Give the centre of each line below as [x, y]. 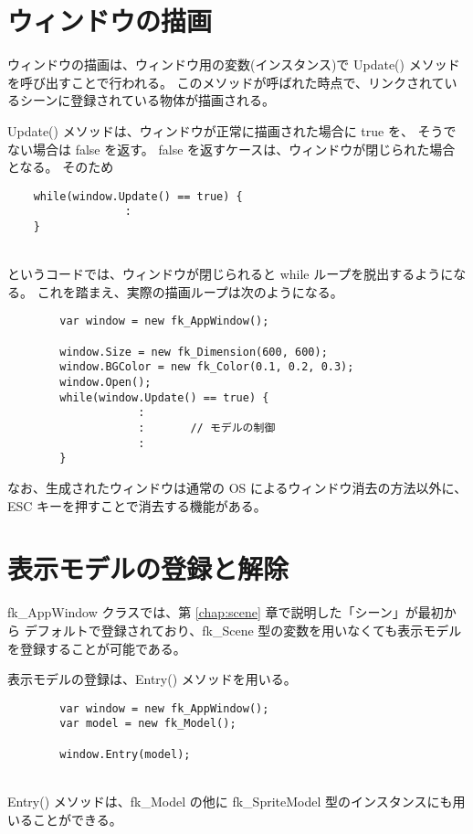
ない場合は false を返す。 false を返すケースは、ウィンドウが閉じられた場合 [231, 149]
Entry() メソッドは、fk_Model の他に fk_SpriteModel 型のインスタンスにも [230, 801]
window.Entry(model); [125, 754]
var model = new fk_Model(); [148, 724]
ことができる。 [77, 819]
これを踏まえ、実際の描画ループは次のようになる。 [190, 291]
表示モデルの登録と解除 [148, 568]
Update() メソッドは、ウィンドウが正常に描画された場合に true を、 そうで [232, 130]
